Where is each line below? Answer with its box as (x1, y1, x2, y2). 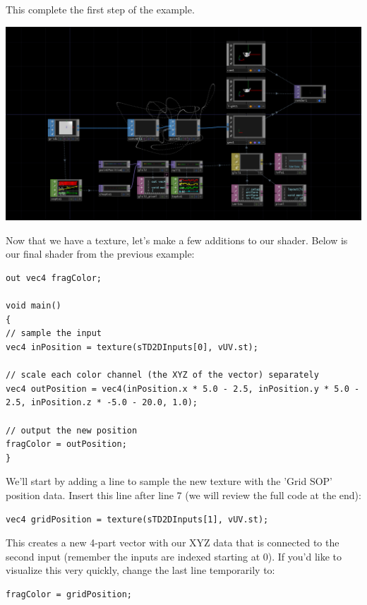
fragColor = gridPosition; (6, 589, 132, 599)
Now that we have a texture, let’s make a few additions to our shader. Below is (6, 232, 348, 247)
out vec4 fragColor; (6, 273, 102, 284)
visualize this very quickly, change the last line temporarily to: (6, 563, 275, 577)
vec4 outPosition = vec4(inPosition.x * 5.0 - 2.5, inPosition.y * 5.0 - (6, 383, 360, 394)
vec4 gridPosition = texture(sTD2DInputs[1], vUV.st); (6, 514, 269, 525)
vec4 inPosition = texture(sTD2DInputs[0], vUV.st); (6, 342, 258, 352)
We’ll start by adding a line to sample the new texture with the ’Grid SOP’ (6, 474, 332, 489)
